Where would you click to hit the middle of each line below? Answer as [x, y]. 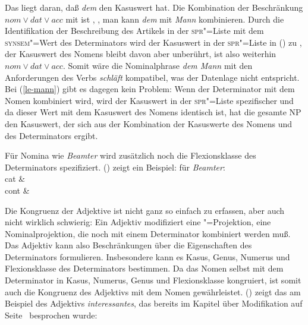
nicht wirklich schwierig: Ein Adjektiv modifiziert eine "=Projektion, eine [138, 222]
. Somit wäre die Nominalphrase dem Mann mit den [158, 65]
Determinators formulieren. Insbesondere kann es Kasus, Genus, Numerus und [147, 256]
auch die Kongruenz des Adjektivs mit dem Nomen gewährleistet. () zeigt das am [153, 291]
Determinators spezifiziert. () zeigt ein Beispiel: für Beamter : [115, 167]
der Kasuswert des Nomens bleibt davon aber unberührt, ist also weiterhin [141, 54]
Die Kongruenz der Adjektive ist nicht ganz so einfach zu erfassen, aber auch [145, 210]
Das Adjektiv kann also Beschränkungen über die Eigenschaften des [128, 245]
